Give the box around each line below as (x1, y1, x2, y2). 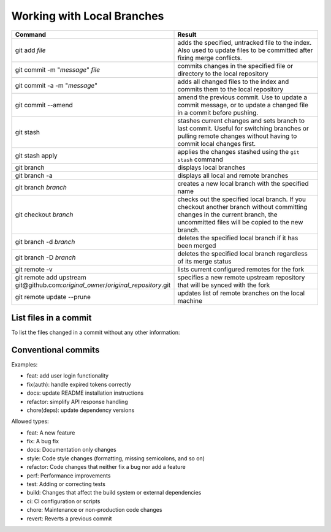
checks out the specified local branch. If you (177, 195, 306, 203)
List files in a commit (11, 313, 92, 323)
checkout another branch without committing (177, 202, 308, 211)
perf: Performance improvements (26, 472, 111, 479)
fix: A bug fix (26, 438, 59, 445)
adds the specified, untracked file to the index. (177, 38, 312, 47)
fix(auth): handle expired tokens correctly (26, 381, 131, 388)
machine (177, 296, 202, 305)
